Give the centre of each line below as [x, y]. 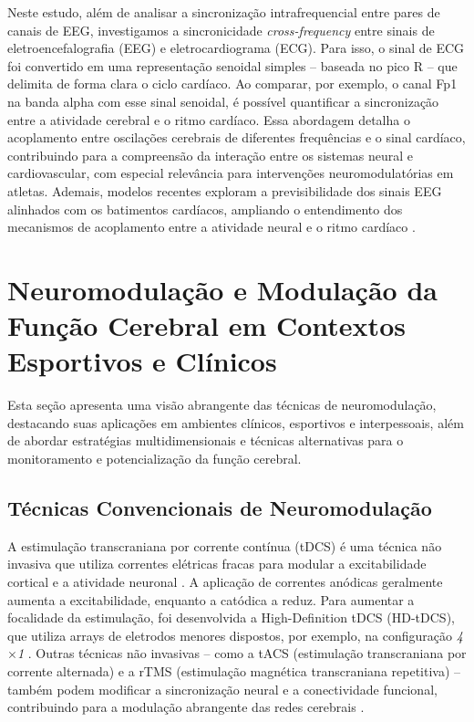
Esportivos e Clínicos [142, 361]
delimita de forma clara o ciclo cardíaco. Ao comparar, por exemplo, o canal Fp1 [232, 84]
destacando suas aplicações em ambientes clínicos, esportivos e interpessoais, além [236, 422]
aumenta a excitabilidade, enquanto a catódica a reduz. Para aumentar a [211, 599]
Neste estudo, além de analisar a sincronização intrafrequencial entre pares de [224, 12]
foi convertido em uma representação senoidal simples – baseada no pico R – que [232, 65]
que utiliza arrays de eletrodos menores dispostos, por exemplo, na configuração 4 [235, 635]
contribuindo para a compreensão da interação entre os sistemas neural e [211, 155]
